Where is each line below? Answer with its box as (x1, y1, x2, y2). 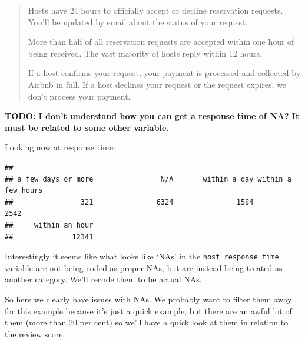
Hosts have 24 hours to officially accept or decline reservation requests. (28, 4, 283, 16)
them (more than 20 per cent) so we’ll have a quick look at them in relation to (5, 316, 289, 328)
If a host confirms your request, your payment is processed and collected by (28, 67, 301, 79)
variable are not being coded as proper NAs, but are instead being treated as (5, 261, 283, 274)
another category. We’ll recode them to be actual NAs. (5, 273, 202, 285)
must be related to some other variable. (5, 121, 169, 133)
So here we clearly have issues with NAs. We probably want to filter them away (5, 292, 292, 305)
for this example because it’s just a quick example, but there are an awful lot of (5, 304, 292, 317)
